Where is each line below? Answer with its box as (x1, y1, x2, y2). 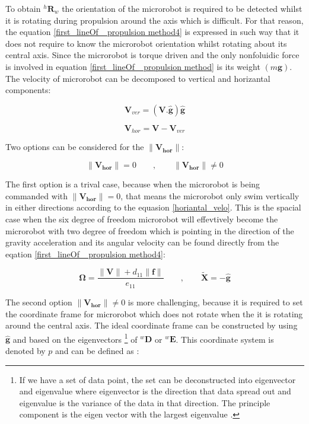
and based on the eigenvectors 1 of (12, 331, 138, 345)
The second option (5, 295, 72, 308)
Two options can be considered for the (5, 141, 144, 153)
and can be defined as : (55, 344, 139, 356)
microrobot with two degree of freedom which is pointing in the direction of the (5, 224, 294, 237)
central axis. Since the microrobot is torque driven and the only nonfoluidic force (5, 49, 300, 61)
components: (5, 84, 51, 96)
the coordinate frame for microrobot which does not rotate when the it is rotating (5, 307, 303, 320)
